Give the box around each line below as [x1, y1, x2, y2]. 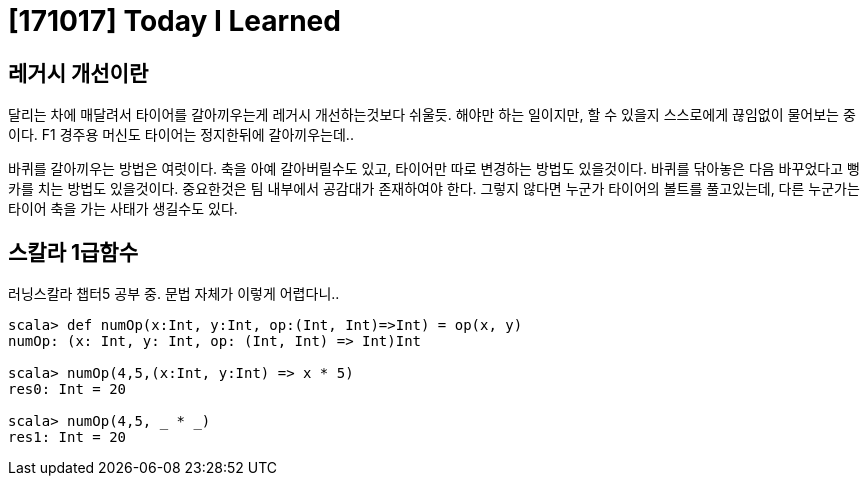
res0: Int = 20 [8, 381, 127, 398]
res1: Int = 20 [8, 429, 127, 446]
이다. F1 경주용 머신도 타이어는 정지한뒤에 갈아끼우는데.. [8, 126, 354, 144]
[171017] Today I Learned [8, 4, 341, 38]
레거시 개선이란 [8, 60, 149, 86]
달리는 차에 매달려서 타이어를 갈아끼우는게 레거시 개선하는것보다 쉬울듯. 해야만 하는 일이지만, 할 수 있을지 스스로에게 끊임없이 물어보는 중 [8, 106, 856, 124]
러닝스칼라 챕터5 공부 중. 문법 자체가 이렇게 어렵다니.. [8, 285, 340, 303]
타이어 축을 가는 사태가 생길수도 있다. [8, 200, 238, 218]
